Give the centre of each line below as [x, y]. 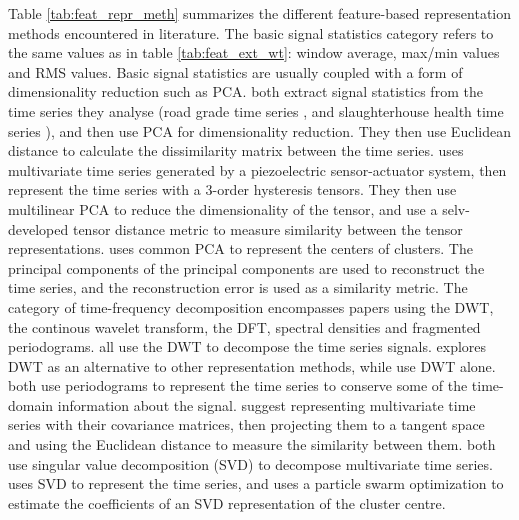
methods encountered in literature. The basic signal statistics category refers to [251, 32]
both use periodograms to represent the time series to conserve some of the [238, 385]
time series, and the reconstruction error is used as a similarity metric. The [238, 287]
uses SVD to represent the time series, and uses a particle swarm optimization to [256, 483]
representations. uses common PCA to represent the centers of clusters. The [240, 248]
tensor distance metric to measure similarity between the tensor [267, 228]
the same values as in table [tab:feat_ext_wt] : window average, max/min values [254, 52]
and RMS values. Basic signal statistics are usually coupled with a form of [235, 71]
